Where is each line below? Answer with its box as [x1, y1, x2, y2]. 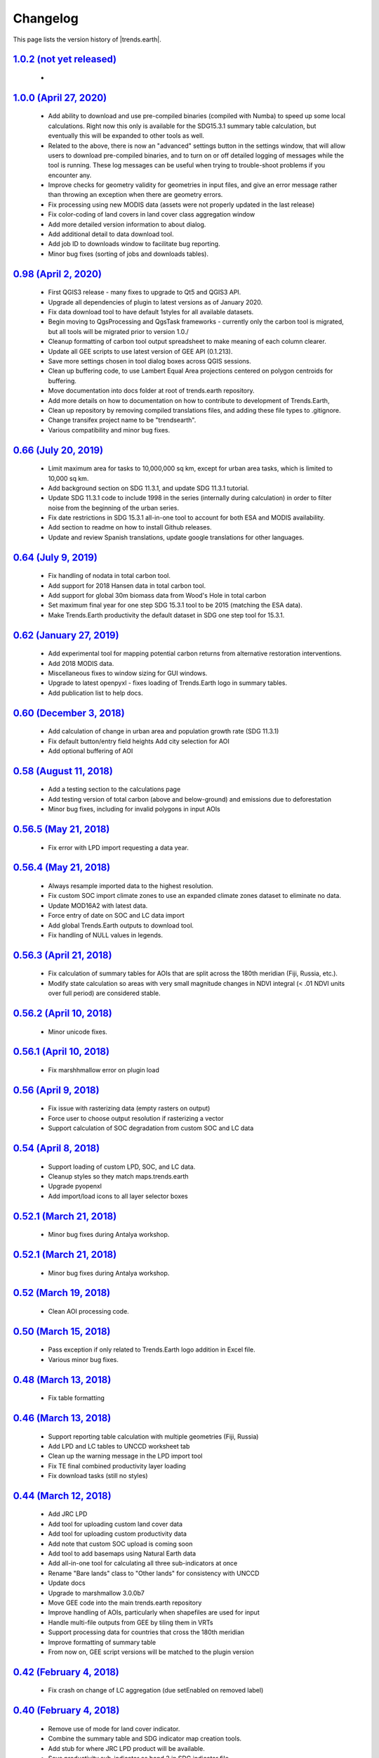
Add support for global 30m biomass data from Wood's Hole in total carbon [48, 591, 267, 600]
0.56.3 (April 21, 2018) [13, 949, 112, 961]
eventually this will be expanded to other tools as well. [48, 131, 205, 140]
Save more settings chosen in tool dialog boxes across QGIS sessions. [48, 357, 252, 365]
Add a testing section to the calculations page [48, 785, 181, 794]
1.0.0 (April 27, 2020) [13, 91, 107, 103]
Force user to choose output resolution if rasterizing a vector [48, 1114, 224, 1122]
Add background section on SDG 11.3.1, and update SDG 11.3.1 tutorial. [48, 484, 249, 492]
